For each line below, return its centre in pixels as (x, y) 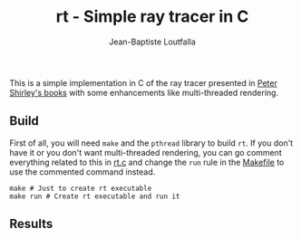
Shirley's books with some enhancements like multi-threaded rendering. (144, 92)
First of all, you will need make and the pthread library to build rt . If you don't (151, 143)
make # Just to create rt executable (81, 188)
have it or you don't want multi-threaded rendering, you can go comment (146, 152)
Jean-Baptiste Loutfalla (152, 42)
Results (31, 224)
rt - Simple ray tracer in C (152, 17)
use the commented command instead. (83, 171)
